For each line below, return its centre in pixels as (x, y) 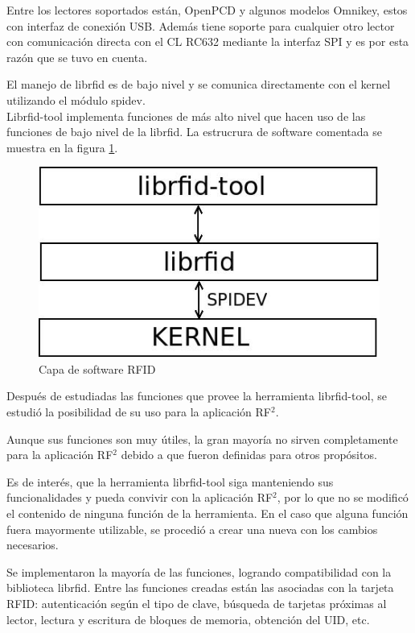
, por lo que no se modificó (343, 497)
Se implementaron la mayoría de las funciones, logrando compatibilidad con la (199, 571)
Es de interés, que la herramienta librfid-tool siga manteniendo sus (170, 481)
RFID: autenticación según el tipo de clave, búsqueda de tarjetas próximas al (197, 603)
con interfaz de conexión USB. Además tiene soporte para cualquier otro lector (201, 25)
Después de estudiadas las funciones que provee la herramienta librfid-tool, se (197, 396)
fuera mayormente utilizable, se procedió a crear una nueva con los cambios (192, 529)
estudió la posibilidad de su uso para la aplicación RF (139, 412)
